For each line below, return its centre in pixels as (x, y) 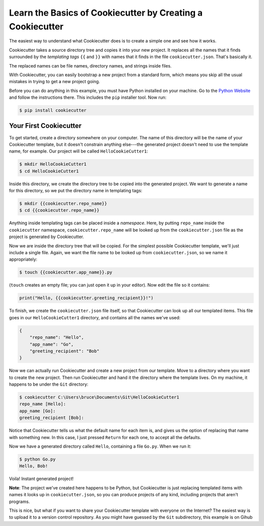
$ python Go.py (37, 459)
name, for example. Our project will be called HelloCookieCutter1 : (79, 151)
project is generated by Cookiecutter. (46, 237)
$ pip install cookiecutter (53, 110)
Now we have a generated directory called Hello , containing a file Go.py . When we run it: (100, 446)
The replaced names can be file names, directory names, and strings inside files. (90, 66)
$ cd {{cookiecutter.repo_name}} (59, 210)
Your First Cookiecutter (45, 126)
